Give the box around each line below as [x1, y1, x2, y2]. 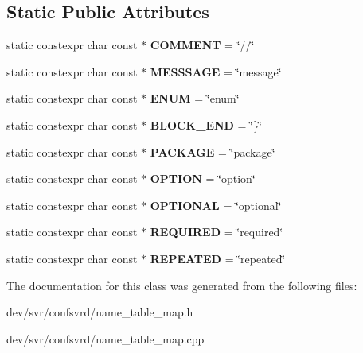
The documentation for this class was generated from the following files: [6, 277, 357, 293]
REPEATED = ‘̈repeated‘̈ [150, 250, 286, 266]
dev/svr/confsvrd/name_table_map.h [6, 304, 193, 320]
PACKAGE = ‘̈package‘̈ [150, 143, 275, 160]
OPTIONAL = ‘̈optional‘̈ [150, 196, 282, 213]
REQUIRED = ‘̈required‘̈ [150, 223, 283, 240]
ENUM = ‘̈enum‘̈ [150, 90, 240, 107]
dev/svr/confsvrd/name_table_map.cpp [6, 330, 205, 347]
